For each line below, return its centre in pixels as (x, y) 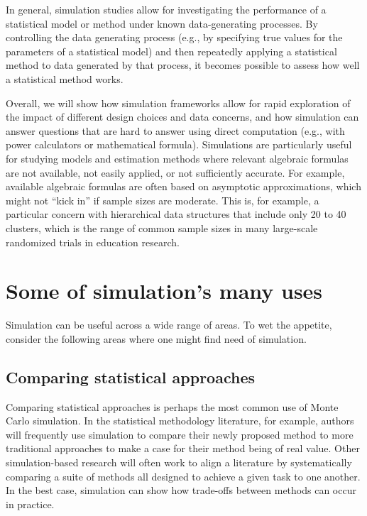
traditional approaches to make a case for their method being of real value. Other (183, 448)
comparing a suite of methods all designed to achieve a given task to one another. (183, 476)
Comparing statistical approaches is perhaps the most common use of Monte (172, 406)
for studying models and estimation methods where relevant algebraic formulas (177, 158)
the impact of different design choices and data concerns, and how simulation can (182, 117)
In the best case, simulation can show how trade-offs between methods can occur (181, 490)
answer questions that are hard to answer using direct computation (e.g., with (175, 130)
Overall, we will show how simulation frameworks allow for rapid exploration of (178, 103)
